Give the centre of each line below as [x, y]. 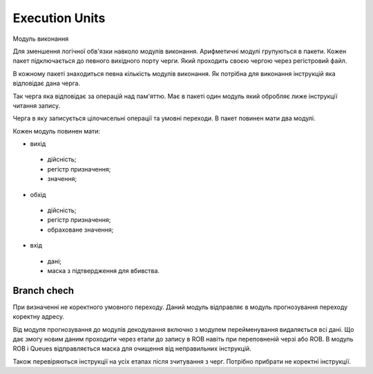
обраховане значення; [80, 230]
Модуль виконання [41, 39]
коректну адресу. [39, 317]
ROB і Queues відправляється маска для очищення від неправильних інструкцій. [132, 348]
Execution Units [59, 18]
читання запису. [37, 105]
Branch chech [44, 290]
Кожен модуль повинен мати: [56, 131]
